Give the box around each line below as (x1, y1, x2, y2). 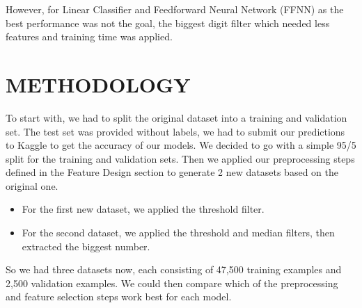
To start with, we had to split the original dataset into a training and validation (6, 110, 347, 124)
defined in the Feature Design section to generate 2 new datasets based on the (6, 165, 338, 179)
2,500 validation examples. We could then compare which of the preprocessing (6, 275, 338, 290)
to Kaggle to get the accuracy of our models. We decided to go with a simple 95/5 (6, 138, 356, 152)
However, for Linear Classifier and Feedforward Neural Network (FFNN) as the (6, 2, 344, 16)
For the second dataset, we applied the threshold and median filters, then (22, 225, 335, 240)
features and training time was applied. (6, 29, 173, 44)
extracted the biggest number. (22, 238, 150, 253)
